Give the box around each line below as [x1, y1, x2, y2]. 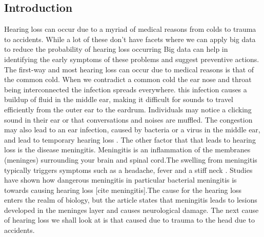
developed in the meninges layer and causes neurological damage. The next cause [4, 204, 259, 215]
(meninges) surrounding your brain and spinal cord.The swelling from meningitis [4, 154, 257, 165]
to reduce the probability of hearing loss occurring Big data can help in [4, 44, 228, 54]
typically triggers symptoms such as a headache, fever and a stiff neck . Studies [4, 164, 253, 175]
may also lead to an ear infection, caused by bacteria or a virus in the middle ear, [4, 124, 260, 135]
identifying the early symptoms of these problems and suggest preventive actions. [4, 53, 259, 64]
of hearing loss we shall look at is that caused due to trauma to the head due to [4, 214, 255, 225]
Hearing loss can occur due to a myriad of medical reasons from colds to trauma [4, 24, 256, 34]
